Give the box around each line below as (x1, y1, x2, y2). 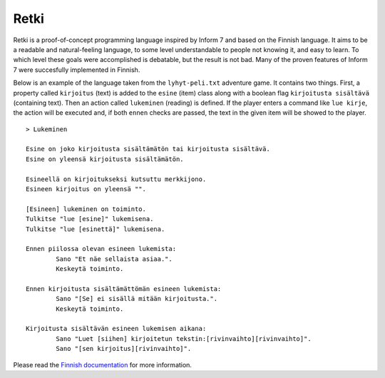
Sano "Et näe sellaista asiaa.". (56, 255, 173, 263)
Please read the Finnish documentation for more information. (13, 360, 192, 369)
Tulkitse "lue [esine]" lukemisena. (26, 215, 154, 223)
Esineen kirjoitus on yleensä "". (26, 185, 146, 193)
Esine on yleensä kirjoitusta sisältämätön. (26, 155, 185, 163)
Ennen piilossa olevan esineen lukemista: (26, 245, 177, 253)
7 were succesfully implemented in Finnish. (13, 65, 140, 74)
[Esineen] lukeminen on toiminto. (26, 205, 146, 213)
